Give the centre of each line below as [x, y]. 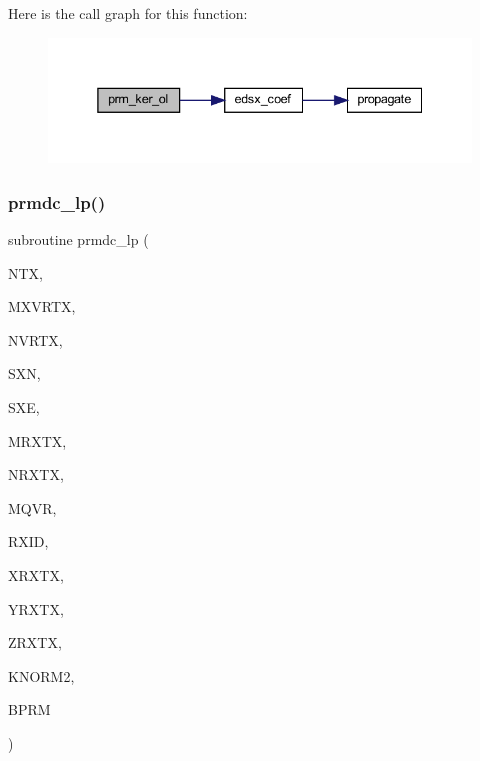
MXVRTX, [42, 306]
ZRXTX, [35, 642]
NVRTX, [35, 339]
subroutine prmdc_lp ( [78, 239]
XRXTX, [36, 575]
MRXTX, [37, 440]
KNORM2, [41, 675]
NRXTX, [36, 474]
